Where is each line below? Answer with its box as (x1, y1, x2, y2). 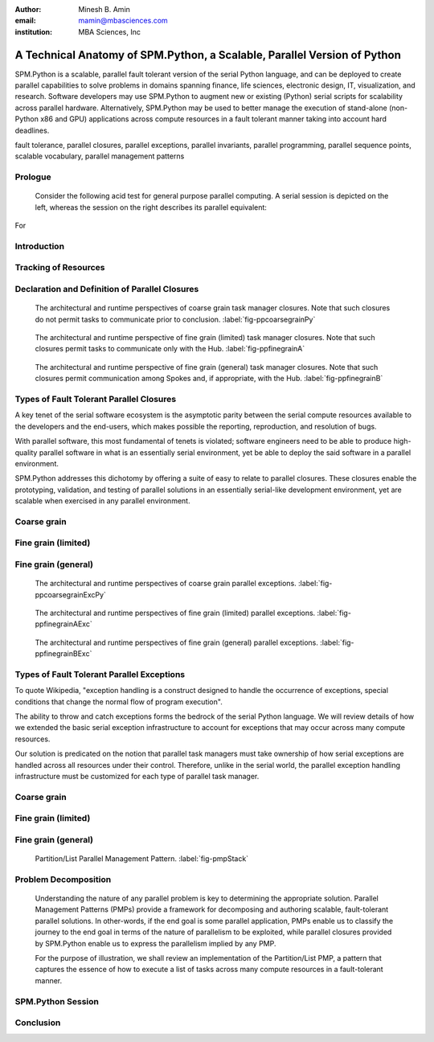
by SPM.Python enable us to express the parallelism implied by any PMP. (35, 938, 276, 948)
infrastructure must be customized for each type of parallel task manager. (14, 771, 260, 781)
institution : (14, 27, 53, 36)
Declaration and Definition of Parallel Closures (14, 284, 199, 295)
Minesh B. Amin (78, 5, 130, 14)
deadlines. (14, 125, 50, 135)
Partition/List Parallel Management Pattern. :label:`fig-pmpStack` (35, 854, 249, 864)
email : (14, 16, 36, 26)
